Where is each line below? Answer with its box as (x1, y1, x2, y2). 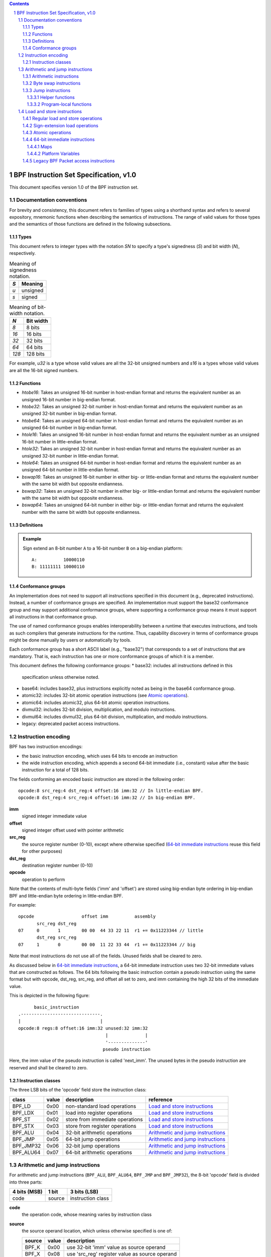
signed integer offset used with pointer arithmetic (22, 827, 124, 833)
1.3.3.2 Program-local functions (27, 101, 92, 108)
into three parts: (9, 1179, 43, 1185)
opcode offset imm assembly (18, 914, 156, 920)
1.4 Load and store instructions (18, 108, 82, 114)
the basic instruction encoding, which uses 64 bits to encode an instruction (22, 753, 178, 759)
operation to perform (22, 876, 65, 882)
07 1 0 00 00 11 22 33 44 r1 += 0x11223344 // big (18, 942, 196, 947)
